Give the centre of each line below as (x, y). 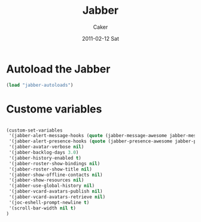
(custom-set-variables (34, 130)
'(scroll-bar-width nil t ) (42, 208)
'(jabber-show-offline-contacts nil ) (56, 175)
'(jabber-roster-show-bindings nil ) (54, 163)
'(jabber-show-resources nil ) (46, 180)
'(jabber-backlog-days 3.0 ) (44, 153)
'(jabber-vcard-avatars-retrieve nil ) (57, 197)
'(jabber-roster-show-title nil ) (51, 169)
